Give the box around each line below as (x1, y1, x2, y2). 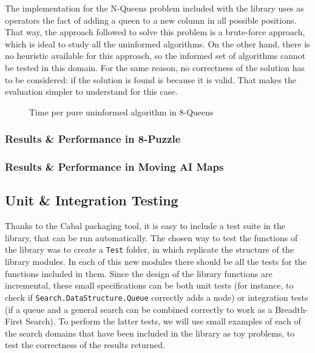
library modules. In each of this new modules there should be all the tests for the (5, 255, 307, 268)
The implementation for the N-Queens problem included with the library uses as (5, 2, 304, 14)
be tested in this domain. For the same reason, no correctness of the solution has (5, 61, 305, 74)
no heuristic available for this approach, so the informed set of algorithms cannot (5, 49, 306, 62)
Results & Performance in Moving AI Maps (5, 159, 224, 174)
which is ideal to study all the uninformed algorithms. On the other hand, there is (5, 37, 310, 50)
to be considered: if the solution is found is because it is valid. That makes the (5, 73, 297, 86)
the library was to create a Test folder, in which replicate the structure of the (5, 243, 294, 256)
